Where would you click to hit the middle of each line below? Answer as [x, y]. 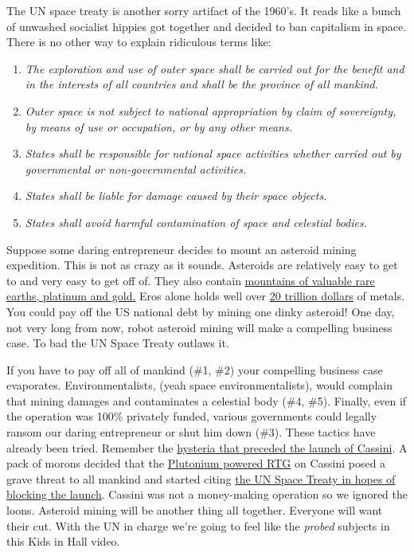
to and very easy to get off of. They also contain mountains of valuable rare [191, 280]
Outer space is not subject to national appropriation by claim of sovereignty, [211, 110]
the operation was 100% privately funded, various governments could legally [192, 416]
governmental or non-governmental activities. [136, 168]
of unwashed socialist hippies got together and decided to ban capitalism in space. [207, 26]
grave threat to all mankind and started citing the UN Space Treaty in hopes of [201, 478]
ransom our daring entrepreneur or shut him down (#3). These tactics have [191, 432]
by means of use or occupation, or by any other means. [158, 126]
